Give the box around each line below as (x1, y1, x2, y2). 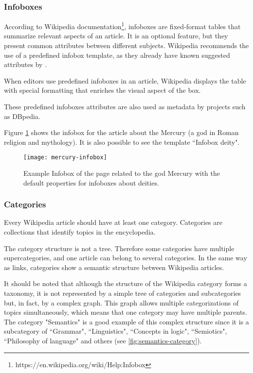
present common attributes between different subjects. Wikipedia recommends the (4, 40, 249, 51)
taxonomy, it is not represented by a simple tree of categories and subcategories (4, 288, 241, 298)
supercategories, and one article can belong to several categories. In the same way (4, 253, 247, 263)
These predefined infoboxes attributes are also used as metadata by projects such (4, 102, 246, 112)
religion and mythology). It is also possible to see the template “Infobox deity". (4, 136, 240, 147)
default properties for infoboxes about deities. (23, 177, 159, 187)
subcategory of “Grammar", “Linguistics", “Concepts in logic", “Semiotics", (4, 326, 227, 336)
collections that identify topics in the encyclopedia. (4, 227, 156, 237)
